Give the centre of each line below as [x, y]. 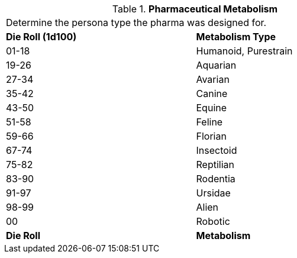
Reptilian [215, 165]
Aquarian [216, 65]
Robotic [213, 221]
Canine [212, 93]
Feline [209, 122]
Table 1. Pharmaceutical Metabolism [195, 9]
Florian [211, 136]
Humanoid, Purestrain [244, 51]
